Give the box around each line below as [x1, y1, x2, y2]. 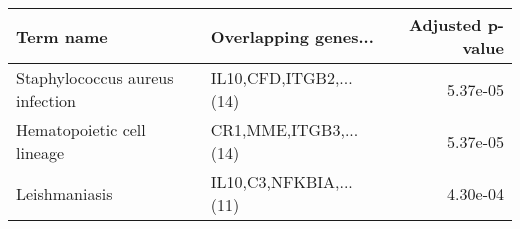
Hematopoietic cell [16, 118, 146, 141]
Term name [16, 24, 108, 48]
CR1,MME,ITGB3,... [210, 118, 359, 141]
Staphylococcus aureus [16, 66, 174, 89]
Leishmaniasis [16, 181, 113, 205]
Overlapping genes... [210, 24, 374, 48]
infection [16, 89, 77, 112]
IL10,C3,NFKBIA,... [210, 170, 353, 193]
